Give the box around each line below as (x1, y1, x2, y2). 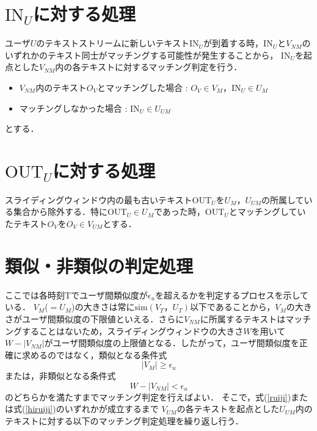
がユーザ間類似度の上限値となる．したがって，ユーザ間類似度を (44, 336, 299, 349)
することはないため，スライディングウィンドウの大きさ (21, 324, 244, 337)
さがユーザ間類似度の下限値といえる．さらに (5, 312, 184, 325)
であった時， (153, 205, 205, 218)
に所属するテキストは (200, 312, 286, 325)
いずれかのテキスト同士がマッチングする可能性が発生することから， (5, 48, 279, 61)
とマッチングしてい (228, 205, 306, 218)
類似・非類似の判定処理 (5, 253, 194, 278)
